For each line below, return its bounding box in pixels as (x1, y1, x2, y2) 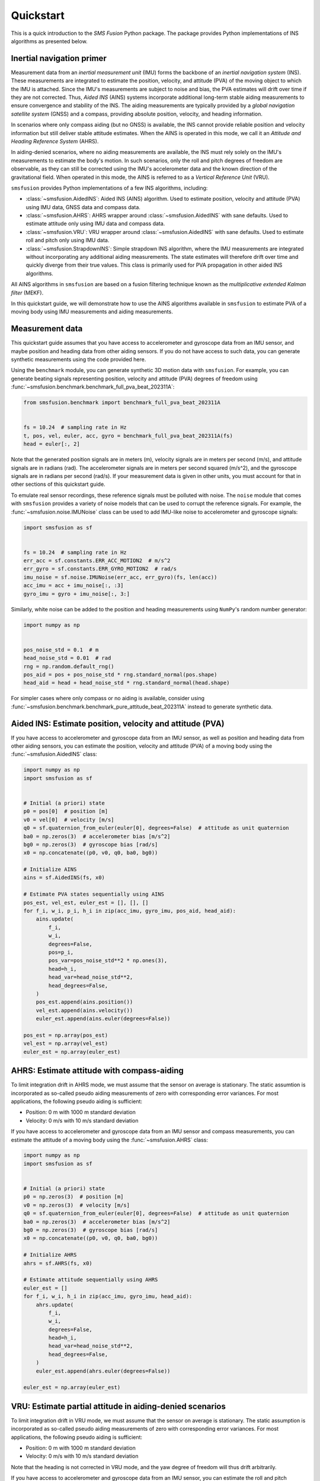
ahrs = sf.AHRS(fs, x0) (23, 1259, 93, 1267)
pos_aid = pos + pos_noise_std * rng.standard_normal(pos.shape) (23, 671, 217, 678)
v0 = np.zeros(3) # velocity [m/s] (23, 1201, 130, 1208)
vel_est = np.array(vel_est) (23, 1040, 108, 1047)
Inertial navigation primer (11, 53, 107, 63)
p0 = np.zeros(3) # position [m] (23, 1194, 124, 1200)
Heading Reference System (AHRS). (11, 137, 99, 145)
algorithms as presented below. (11, 37, 88, 44)
